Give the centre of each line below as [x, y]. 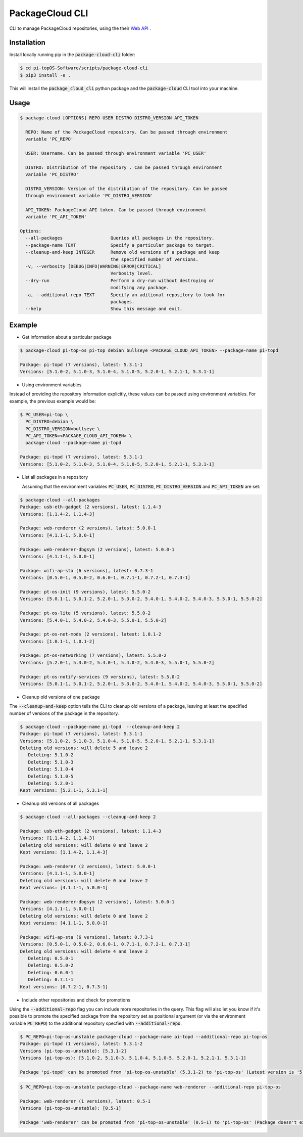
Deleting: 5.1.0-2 [51, 755]
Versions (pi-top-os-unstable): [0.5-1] [70, 1108]
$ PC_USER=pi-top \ [44, 414]
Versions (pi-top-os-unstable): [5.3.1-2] [73, 1051]
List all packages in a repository [55, 477]
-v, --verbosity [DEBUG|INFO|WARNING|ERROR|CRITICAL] [93, 266]
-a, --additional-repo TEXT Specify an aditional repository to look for [125, 295]
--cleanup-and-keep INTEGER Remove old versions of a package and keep [122, 252]
